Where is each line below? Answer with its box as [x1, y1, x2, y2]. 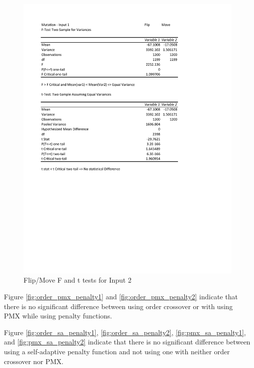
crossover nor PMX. [4, 356, 64, 366]
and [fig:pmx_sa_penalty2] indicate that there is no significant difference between [4, 337, 251, 347]
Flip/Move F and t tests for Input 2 [24, 275, 131, 285]
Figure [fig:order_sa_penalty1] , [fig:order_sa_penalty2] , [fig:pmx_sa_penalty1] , [4, 327, 246, 337]
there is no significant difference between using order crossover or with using [4, 301, 233, 311]
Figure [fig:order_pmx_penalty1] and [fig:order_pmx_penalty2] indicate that [4, 291, 238, 302]
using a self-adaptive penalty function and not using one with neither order [4, 346, 230, 357]
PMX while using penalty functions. [4, 311, 112, 321]
